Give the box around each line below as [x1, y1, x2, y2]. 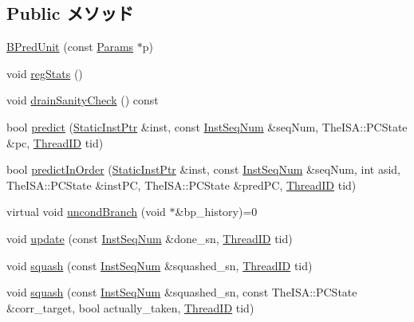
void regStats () [6, 65, 83, 81]
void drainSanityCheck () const [6, 92, 159, 108]
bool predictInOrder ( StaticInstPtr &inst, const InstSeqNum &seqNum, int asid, [6, 161, 401, 178]
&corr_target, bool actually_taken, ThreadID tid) [6, 299, 254, 316]
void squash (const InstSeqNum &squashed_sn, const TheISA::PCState [6, 284, 357, 300]
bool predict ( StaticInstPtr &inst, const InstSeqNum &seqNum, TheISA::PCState [6, 118, 408, 135]
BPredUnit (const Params [6, 38, 134, 55]
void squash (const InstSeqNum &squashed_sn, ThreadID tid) [6, 257, 313, 273]
